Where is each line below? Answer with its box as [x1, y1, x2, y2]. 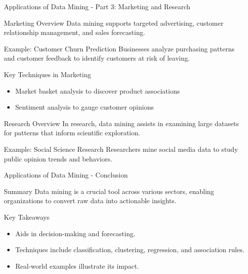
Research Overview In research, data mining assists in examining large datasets [4, 118, 239, 128]
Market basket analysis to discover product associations [15, 85, 180, 96]
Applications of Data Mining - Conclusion [4, 170, 128, 180]
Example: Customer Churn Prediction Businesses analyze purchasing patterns [4, 43, 234, 53]
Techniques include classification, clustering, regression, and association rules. [15, 244, 245, 255]
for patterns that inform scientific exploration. [4, 128, 140, 138]
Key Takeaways [4, 211, 50, 222]
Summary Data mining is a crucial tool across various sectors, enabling [4, 186, 214, 196]
